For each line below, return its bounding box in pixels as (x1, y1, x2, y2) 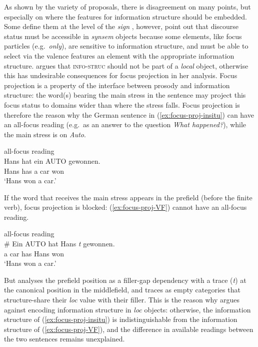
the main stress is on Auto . (4, 129, 86, 139)
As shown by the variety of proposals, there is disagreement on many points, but (4, 2, 251, 12)
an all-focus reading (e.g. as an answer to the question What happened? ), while (4, 119, 246, 130)
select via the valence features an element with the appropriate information (4, 50, 234, 61)
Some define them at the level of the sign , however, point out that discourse (4, 21, 239, 32)
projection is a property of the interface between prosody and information (4, 80, 230, 90)
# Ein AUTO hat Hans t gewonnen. (4, 238, 115, 249)
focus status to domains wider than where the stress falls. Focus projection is (4, 99, 240, 110)
